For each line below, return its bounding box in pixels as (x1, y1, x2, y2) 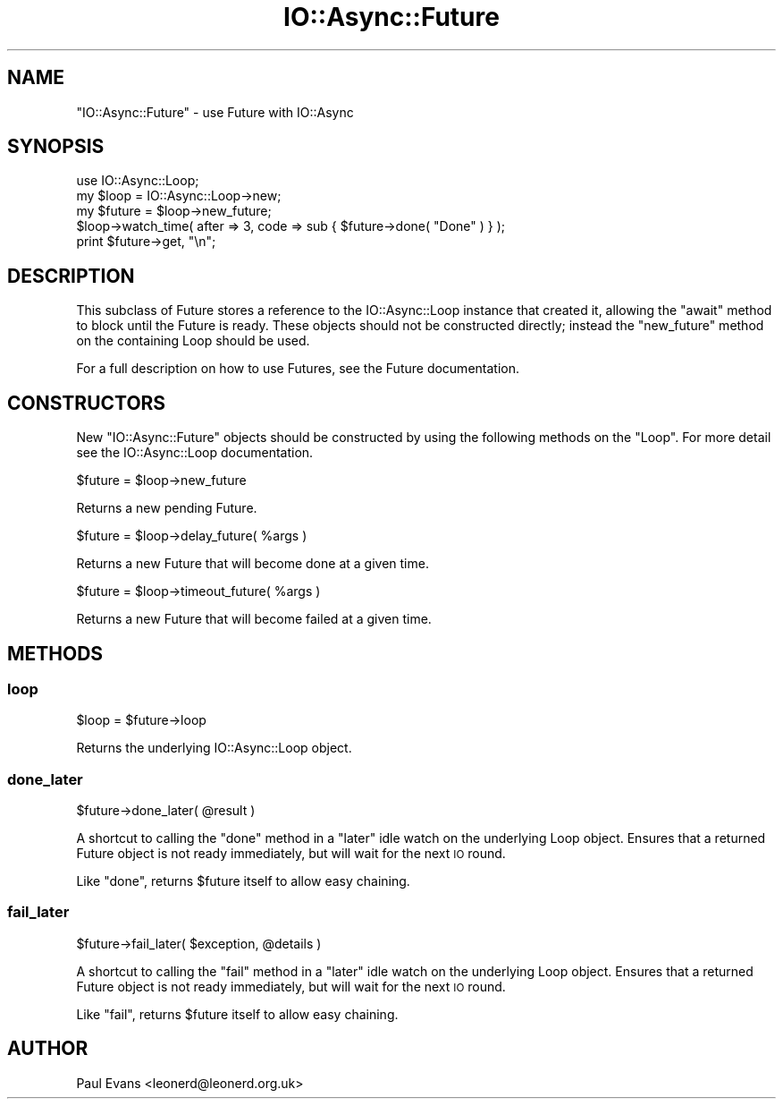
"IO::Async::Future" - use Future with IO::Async (76, 104, 354, 120)
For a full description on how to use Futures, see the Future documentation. (76, 361, 519, 377)
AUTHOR (7, 1037, 88, 1060)
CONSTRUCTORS (7, 391, 166, 414)
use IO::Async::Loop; (76, 173, 199, 189)
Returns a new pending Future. (76, 500, 257, 516)
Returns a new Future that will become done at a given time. (76, 556, 429, 572)
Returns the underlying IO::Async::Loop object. (76, 740, 352, 756)
